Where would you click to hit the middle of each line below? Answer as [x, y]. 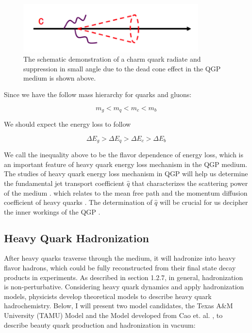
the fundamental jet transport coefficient [64, 183]
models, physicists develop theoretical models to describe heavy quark [108, 296]
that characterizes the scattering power [190, 183]
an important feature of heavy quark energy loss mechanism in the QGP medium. [126, 164]
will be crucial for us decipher [204, 202]
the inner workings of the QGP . [52, 211]
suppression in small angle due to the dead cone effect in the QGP [122, 68]
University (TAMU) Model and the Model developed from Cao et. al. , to [113, 315]
